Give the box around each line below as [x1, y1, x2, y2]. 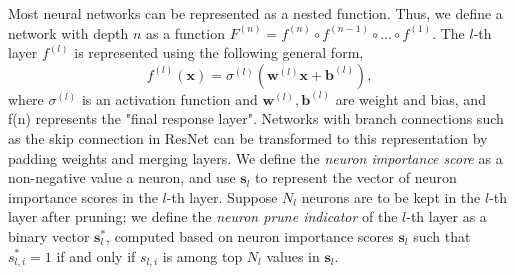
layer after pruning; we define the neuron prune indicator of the [8, 206, 398, 227]
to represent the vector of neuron [255, 167, 457, 188]
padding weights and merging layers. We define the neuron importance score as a [8, 147, 503, 168]
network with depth [8, 22, 129, 43]
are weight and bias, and [335, 88, 486, 109]
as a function [145, 22, 225, 43]
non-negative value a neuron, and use [8, 167, 236, 188]
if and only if [56, 245, 136, 266]
